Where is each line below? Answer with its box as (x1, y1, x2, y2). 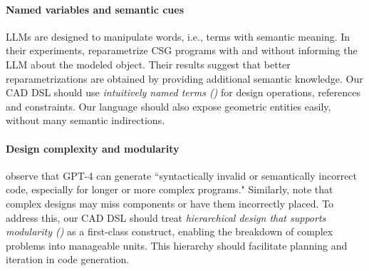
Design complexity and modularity (6, 140, 180, 155)
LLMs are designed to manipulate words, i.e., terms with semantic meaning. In (6, 29, 350, 44)
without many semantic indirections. (6, 113, 165, 128)
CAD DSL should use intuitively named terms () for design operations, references (6, 85, 360, 100)
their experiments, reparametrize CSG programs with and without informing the (6, 43, 358, 58)
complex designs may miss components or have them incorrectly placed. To (6, 195, 334, 210)
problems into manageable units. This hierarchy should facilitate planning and (6, 237, 348, 252)
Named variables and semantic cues (6, 1, 184, 16)
